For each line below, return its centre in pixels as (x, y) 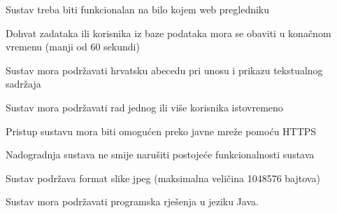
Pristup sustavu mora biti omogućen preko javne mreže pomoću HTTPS (161, 131)
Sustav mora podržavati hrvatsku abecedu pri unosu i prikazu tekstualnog (164, 70)
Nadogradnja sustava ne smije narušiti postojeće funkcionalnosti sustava (160, 154)
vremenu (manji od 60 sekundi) (73, 47)
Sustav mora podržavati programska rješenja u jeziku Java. (132, 201)
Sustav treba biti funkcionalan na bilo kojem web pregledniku (138, 9)
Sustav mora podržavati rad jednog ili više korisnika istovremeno (144, 107)
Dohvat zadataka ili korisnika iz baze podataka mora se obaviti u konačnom (168, 33)
